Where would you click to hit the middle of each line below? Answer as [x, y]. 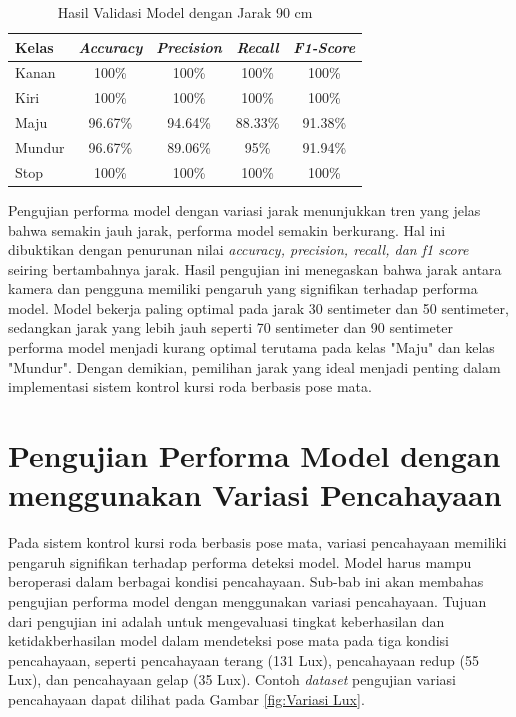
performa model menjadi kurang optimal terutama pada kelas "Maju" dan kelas [251, 347]
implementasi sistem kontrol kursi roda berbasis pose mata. [190, 386]
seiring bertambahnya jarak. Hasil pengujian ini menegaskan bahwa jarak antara [255, 268]
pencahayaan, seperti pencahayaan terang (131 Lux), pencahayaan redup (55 [243, 659]
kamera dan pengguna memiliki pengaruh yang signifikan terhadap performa [243, 288]
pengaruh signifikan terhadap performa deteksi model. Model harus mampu [240, 561]
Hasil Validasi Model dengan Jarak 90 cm [185, 12]
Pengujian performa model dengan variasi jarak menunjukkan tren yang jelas [244, 209]
